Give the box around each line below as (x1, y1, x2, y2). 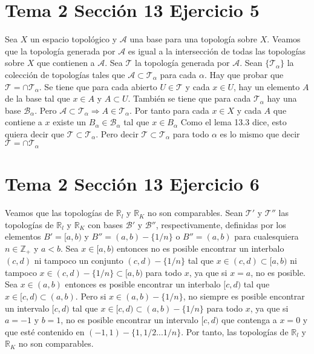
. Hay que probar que (204, 68, 284, 80)
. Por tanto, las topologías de (181, 325, 289, 338)
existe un (53, 116, 87, 128)
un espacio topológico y (30, 33, 117, 45)
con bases (88, 218, 123, 231)
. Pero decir (96, 127, 139, 140)
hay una (267, 92, 297, 105)
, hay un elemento (233, 80, 300, 93)
